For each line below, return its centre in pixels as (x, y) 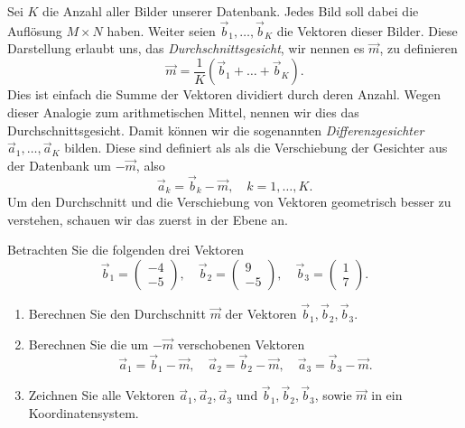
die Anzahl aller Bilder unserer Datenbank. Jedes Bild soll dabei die (231, 11)
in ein (387, 395)
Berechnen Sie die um (88, 344)
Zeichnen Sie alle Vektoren (102, 395)
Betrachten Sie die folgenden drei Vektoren (126, 250)
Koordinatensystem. (84, 412)
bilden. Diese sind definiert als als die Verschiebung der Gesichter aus (256, 148)
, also (150, 165)
